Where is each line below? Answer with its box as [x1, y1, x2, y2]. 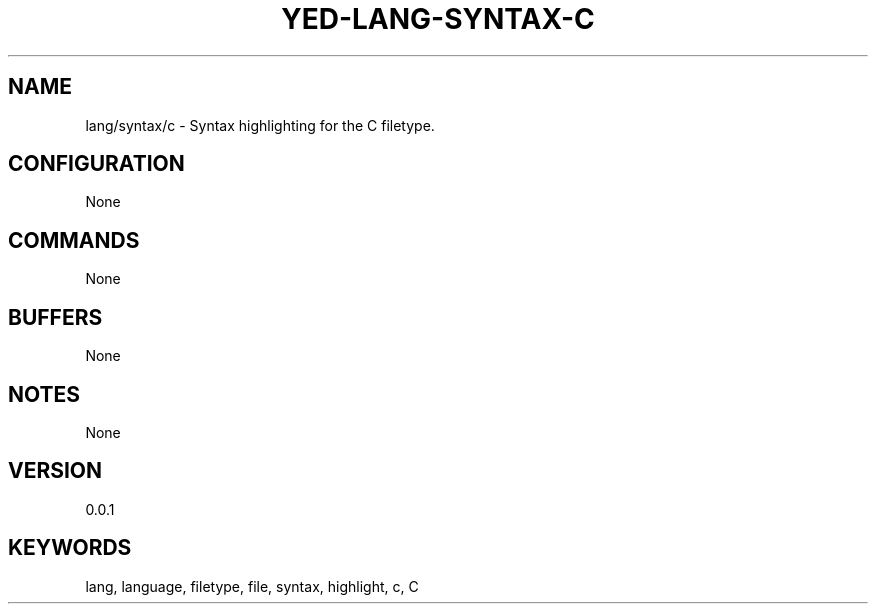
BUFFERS [8, 304, 103, 330]
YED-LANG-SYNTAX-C [281, 2, 595, 36]
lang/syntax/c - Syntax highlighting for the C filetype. [85, 116, 435, 134]
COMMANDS [8, 227, 140, 253]
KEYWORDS [8, 535, 132, 561]
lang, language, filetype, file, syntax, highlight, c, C [85, 577, 419, 595]
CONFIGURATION [8, 151, 185, 177]
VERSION [8, 458, 103, 484]
